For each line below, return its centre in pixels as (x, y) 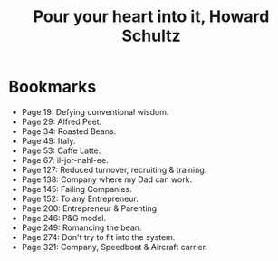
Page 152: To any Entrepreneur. (80, 198)
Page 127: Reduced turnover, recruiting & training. (114, 169)
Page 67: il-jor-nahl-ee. (65, 159)
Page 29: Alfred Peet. (62, 121)
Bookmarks (53, 87)
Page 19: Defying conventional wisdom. (95, 111)
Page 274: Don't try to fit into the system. (98, 237)
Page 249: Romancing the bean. (81, 227)
